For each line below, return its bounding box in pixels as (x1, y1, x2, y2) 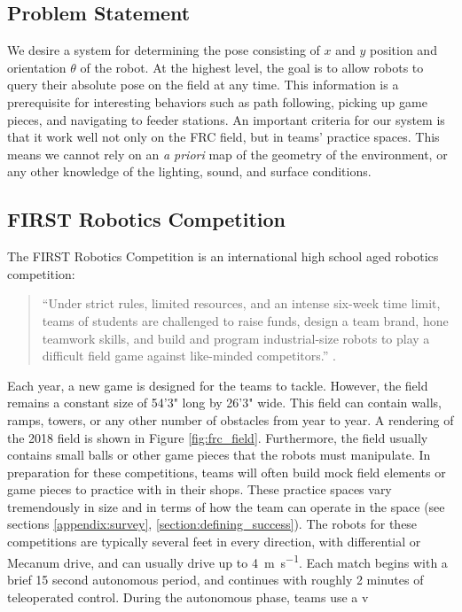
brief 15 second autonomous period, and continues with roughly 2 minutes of (7, 569, 424, 588)
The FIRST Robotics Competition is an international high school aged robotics (7, 247, 439, 266)
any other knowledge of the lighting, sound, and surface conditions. (7, 162, 372, 181)
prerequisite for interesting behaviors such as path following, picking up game (7, 92, 427, 111)
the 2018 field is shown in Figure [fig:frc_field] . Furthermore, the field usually (7, 428, 428, 446)
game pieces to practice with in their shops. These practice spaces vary (7, 480, 392, 499)
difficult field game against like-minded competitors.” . (42, 346, 336, 365)
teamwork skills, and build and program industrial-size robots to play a (42, 329, 430, 347)
